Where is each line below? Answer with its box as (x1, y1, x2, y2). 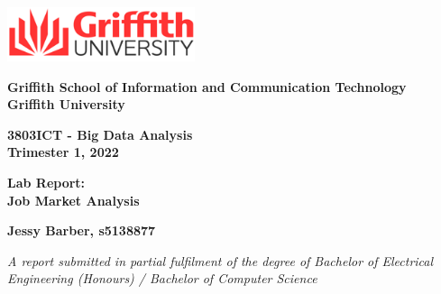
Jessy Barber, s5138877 (7, 221, 156, 240)
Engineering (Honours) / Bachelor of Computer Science (7, 269, 317, 288)
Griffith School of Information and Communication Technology (7, 77, 407, 96)
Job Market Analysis (7, 190, 140, 209)
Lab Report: (7, 172, 86, 191)
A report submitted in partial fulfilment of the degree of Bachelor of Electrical (7, 251, 434, 270)
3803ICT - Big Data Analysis (7, 124, 193, 143)
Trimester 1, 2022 (7, 142, 119, 161)
